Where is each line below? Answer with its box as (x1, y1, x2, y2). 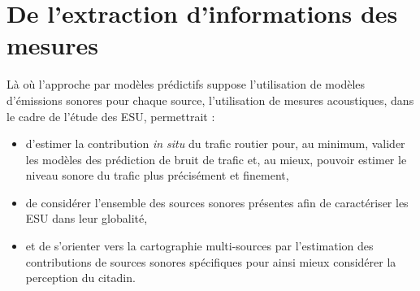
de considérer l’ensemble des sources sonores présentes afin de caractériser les (25, 193, 409, 211)
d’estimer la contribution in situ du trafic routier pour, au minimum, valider (25, 135, 405, 152)
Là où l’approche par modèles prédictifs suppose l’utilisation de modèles (6, 76, 366, 93)
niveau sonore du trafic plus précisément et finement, (25, 167, 289, 184)
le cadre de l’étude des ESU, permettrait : (6, 107, 215, 124)
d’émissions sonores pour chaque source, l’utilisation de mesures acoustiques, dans (6, 91, 414, 108)
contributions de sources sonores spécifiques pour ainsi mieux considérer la (25, 253, 396, 270)
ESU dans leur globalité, (25, 210, 148, 227)
